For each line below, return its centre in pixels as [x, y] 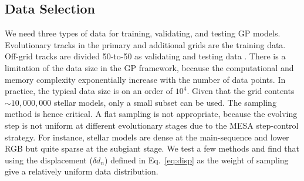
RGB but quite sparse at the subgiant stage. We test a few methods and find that [152, 148]
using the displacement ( [49, 160]
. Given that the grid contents [241, 91]
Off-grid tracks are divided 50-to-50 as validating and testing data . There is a [145, 56]
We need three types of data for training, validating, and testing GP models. [143, 33]
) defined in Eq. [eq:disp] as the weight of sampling [197, 160]
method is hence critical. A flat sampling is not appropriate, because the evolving [151, 114]
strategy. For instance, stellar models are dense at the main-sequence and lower [147, 137]
